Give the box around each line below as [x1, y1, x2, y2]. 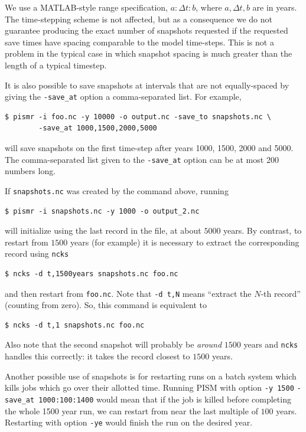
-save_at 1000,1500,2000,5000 [38, 124, 157, 133]
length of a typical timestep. [5, 58, 107, 71]
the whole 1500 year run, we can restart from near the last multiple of [5, 404, 258, 417]
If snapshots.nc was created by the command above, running [5, 184, 229, 197]
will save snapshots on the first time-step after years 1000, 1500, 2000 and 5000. [5, 142, 294, 153]
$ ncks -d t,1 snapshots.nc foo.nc [5, 320, 145, 329]
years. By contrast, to [223, 224, 302, 237]
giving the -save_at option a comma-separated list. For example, [5, 90, 242, 103]
